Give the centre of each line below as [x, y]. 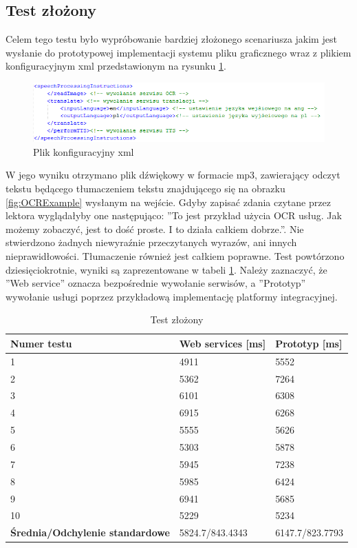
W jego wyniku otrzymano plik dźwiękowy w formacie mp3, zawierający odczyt [173, 175]
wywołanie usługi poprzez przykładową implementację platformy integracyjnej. [172, 296]
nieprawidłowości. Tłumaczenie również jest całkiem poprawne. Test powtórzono [175, 255]
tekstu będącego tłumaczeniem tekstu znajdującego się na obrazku [145, 188]
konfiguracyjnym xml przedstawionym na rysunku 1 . [116, 66]
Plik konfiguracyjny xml [84, 151]
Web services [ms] [223, 343]
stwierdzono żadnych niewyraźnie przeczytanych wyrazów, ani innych [151, 242]
